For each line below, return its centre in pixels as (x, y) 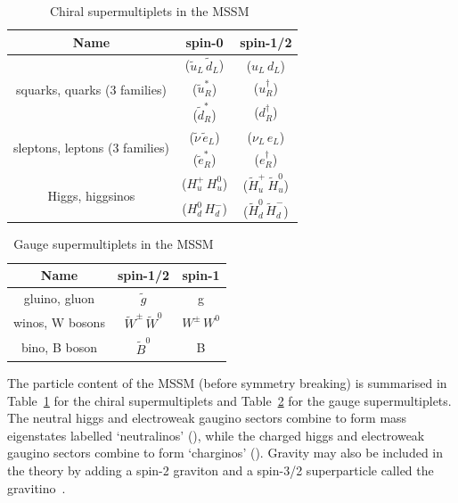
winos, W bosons (59, 322)
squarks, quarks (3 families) (91, 90)
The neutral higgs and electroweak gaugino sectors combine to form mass (207, 418)
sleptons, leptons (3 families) (91, 148)
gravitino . (37, 487)
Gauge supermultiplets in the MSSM (114, 244)
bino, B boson (59, 347)
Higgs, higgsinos (91, 196)
